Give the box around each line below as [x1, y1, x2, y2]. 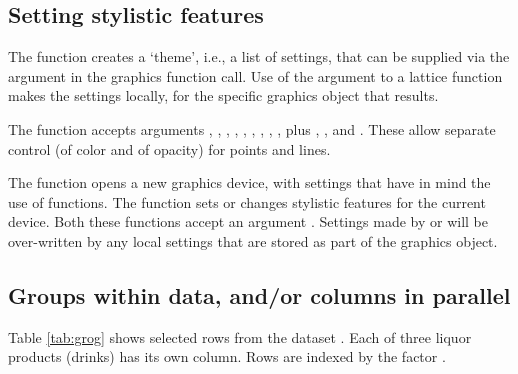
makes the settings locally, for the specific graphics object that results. [8, 85, 439, 106]
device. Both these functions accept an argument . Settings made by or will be [8, 211, 488, 232]
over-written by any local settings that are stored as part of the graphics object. [8, 230, 498, 251]
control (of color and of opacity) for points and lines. [8, 138, 331, 159]
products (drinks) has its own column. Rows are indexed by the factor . [8, 346, 446, 367]
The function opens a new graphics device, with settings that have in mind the [8, 172, 491, 193]
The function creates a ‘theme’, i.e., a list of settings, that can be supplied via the [8, 46, 510, 67]
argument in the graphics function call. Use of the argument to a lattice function [8, 65, 503, 86]
